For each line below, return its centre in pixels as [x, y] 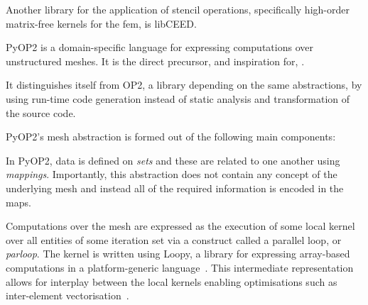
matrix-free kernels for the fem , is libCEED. [101, 23]
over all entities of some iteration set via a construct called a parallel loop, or [174, 239]
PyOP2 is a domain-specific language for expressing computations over [159, 47]
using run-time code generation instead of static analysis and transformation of [178, 98]
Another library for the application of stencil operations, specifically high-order [178, 9]
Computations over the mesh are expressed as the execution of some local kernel [180, 226]
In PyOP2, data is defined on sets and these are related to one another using [173, 160]
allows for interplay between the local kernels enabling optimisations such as [172, 281]
